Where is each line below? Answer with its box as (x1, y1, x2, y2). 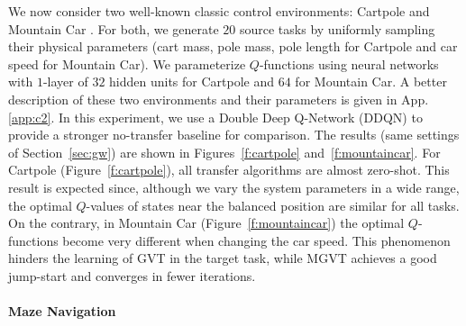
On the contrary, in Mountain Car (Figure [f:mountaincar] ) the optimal (8, 213, 405, 232)
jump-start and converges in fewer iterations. (8, 266, 256, 285)
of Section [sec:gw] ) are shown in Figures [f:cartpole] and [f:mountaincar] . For (8, 142, 441, 161)
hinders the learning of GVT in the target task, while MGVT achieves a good (8, 249, 437, 267)
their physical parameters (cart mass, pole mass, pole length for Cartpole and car (8, 37, 458, 56)
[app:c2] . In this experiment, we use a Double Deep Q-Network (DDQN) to (8, 107, 423, 126)
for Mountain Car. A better (295, 72, 447, 91)
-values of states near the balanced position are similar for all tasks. (86, 195, 460, 214)
